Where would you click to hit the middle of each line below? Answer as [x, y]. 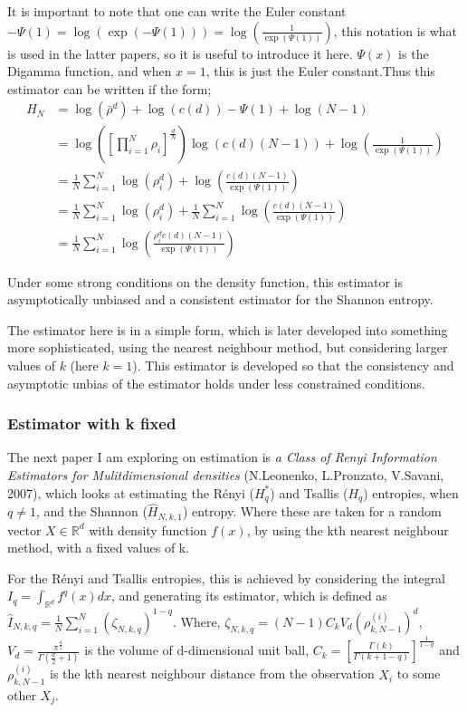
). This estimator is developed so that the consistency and [293, 365]
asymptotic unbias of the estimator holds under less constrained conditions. [216, 383]
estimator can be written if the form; [110, 88]
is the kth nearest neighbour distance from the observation [212, 674]
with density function [148, 529]
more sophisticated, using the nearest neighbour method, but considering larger [228, 347]
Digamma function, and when [90, 71]
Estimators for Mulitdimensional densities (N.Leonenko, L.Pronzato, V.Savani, [226, 474]
